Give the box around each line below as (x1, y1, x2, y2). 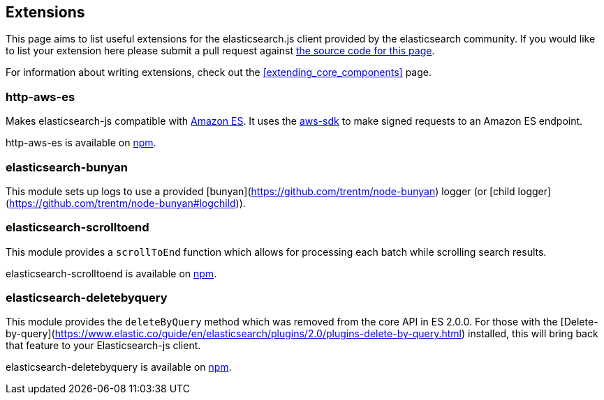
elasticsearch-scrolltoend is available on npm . (6, 267, 217, 279)
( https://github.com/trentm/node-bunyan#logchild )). (6, 197, 246, 209)
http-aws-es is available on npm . (6, 137, 156, 149)
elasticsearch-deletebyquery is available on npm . (6, 361, 232, 374)
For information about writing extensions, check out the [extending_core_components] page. (6, 66, 432, 79)
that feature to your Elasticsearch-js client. (6, 339, 201, 352)
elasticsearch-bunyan (6, 160, 128, 174)
